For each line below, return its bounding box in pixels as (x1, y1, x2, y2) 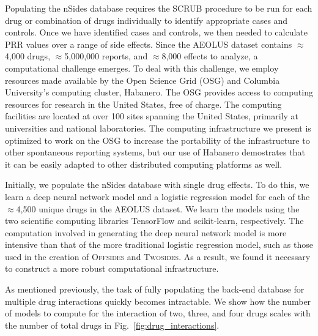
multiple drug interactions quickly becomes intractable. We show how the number (5, 294, 311, 307)
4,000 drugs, (5, 50, 51, 62)
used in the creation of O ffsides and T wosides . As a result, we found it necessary (5, 250, 311, 263)
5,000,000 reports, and (64, 50, 148, 62)
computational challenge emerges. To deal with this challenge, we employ (5, 61, 279, 74)
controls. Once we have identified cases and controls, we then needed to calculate (5, 26, 308, 39)
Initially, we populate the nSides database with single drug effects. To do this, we (5, 178, 309, 191)
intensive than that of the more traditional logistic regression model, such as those (5, 238, 313, 251)
